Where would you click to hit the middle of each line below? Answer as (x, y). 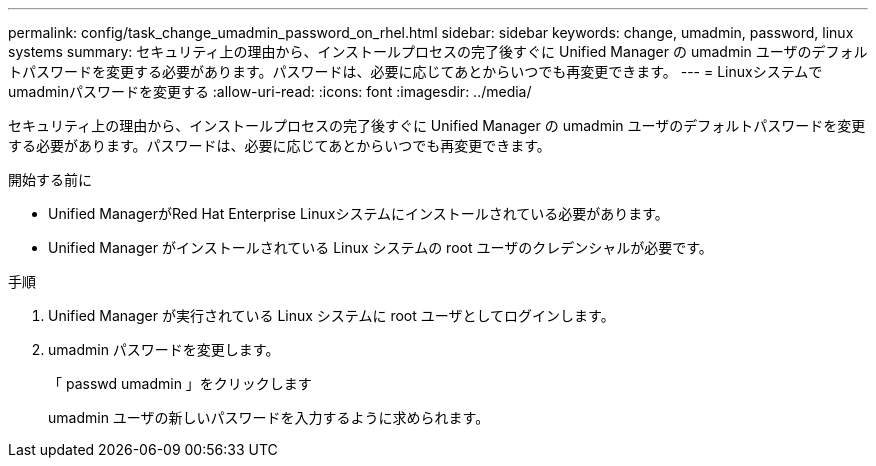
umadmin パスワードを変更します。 (164, 349)
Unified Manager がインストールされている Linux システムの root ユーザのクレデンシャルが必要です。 (380, 247)
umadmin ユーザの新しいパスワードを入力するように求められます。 (269, 417)
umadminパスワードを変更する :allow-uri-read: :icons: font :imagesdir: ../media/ (270, 91)
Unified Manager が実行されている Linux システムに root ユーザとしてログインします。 (331, 315)
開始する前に (50, 179)
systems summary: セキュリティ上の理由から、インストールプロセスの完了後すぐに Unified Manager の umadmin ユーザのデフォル (438, 51)
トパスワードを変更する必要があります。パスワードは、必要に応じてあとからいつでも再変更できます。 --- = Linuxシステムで (415, 71)
